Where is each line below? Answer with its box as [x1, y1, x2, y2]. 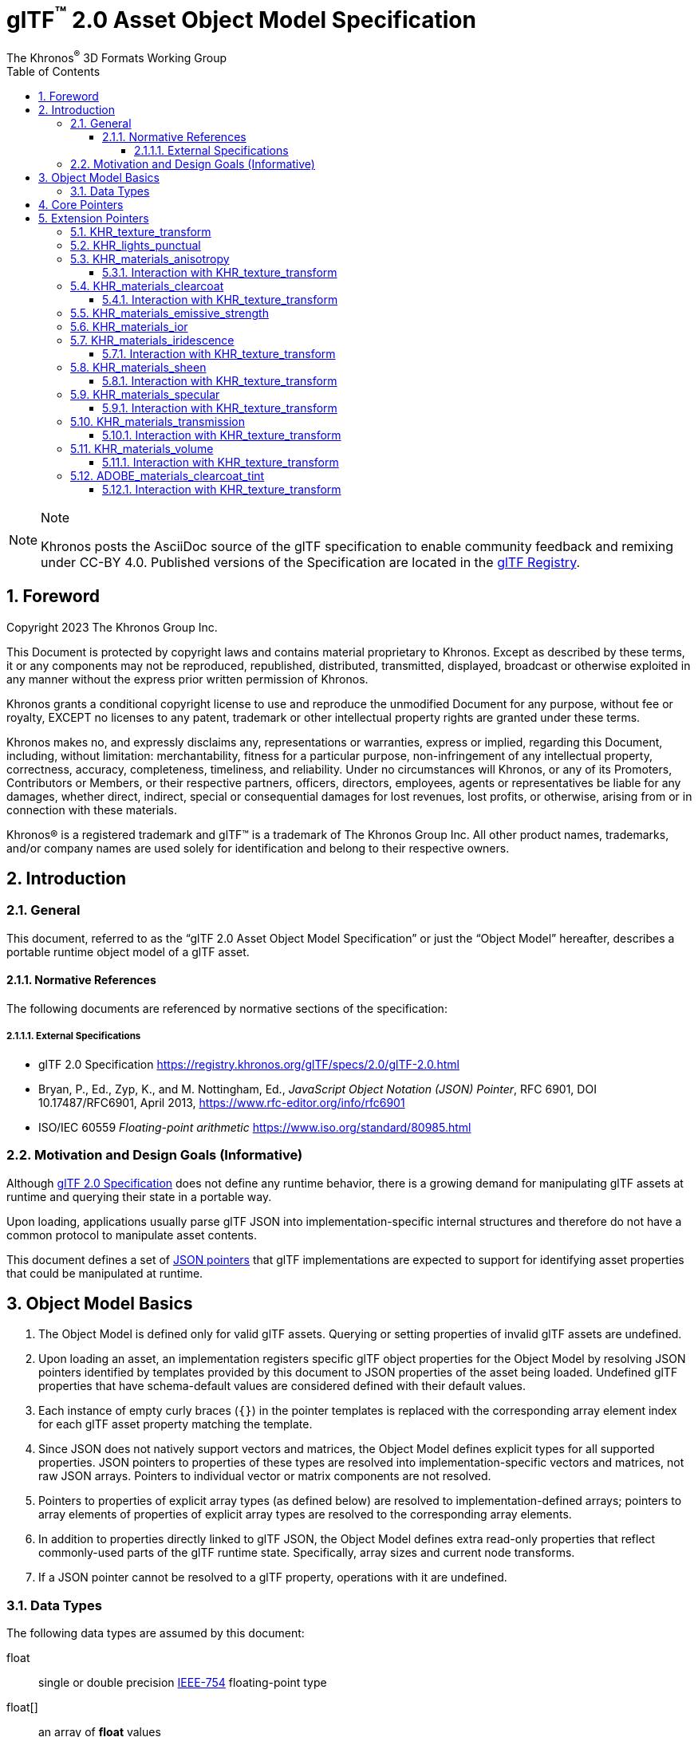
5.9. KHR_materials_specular [70, 387, 220, 401]
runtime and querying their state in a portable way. [6, 1189, 272, 1203]
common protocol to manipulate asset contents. [6, 1227, 258, 1242]
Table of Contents [6, 64, 101, 78]
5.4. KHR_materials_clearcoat [70, 278, 224, 293]
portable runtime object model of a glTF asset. [6, 944, 250, 959]
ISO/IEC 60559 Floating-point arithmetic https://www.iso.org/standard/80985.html [38, 1120, 471, 1134]
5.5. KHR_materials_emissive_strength [70, 305, 269, 320]
